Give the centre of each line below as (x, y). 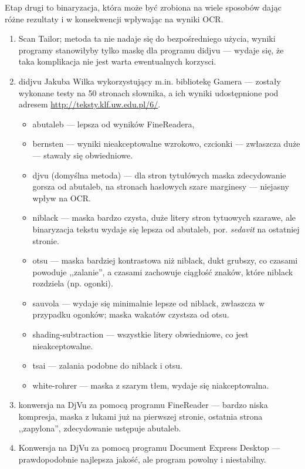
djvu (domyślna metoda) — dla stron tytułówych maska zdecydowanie (159, 175)
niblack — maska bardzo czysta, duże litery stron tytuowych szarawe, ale (164, 217)
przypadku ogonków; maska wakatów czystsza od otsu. (131, 314)
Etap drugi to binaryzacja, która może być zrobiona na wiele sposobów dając (143, 7)
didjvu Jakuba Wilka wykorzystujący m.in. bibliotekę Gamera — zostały (150, 81)
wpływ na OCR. (62, 198)
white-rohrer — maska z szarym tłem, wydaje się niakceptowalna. (151, 385)
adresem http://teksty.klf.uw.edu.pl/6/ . (89, 104)
